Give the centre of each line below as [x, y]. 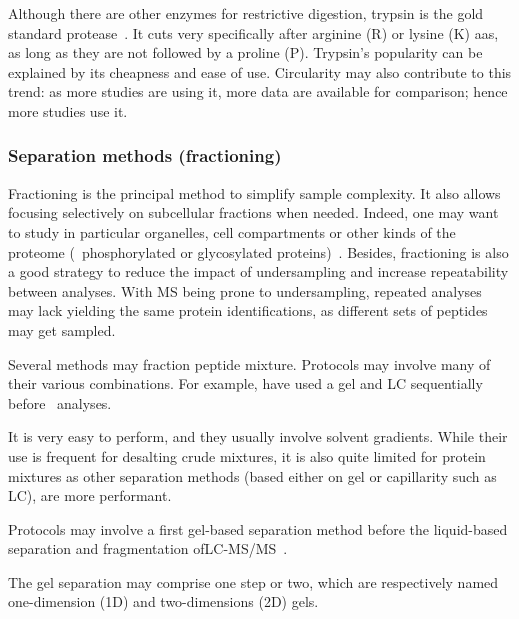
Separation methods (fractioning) [145, 155]
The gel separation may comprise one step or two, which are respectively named [253, 581]
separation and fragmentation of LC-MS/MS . [148, 548]
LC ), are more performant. [90, 495]
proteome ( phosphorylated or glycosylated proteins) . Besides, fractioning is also [258, 251]
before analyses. [60, 402]
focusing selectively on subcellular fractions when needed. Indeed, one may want [253, 212]
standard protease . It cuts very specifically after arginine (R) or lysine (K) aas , [253, 32]
